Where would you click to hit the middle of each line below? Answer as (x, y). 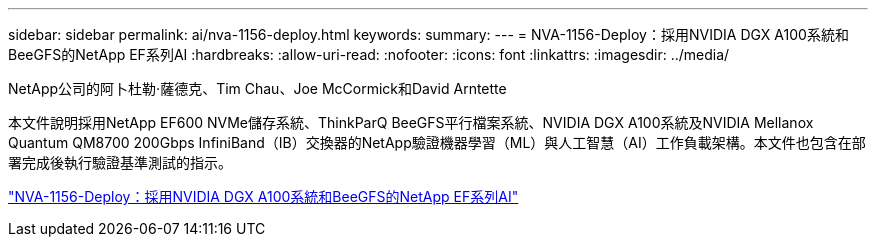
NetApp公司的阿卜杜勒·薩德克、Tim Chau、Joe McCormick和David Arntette (257, 88)
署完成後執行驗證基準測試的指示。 (120, 162)
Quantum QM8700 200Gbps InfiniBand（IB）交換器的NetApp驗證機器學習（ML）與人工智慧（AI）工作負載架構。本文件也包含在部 (437, 142)
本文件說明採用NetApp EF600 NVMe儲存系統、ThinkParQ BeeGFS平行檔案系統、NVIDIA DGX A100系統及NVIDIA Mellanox (411, 122)
